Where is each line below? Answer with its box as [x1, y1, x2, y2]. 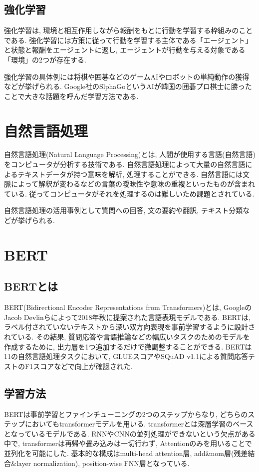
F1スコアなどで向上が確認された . [24, 360, 133, 371]
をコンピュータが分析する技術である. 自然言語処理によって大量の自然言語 [4, 159, 246, 169]
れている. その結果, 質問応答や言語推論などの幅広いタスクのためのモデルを [4, 331, 250, 341]
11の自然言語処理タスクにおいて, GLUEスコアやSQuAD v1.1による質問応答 [4, 351, 249, 361]
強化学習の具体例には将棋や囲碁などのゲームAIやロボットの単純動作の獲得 [4, 71, 250, 81]
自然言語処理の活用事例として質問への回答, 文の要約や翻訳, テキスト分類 [4, 205, 243, 215]
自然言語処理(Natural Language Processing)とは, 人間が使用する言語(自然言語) [4, 149, 256, 159]
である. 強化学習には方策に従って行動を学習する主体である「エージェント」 [4, 34, 253, 45]
